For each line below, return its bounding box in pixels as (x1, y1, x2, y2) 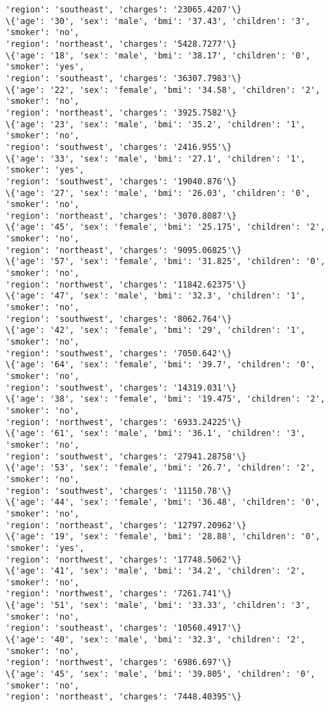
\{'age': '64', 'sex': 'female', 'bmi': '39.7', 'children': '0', (5, 360, 316, 370)
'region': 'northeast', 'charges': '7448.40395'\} (5, 692, 242, 702)
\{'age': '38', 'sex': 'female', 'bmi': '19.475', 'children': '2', (5, 394, 326, 404)
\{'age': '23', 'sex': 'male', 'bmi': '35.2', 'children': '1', (5, 119, 306, 129)
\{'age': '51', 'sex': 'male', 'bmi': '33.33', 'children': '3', (5, 600, 310, 611)
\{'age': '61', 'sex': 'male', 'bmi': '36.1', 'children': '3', (5, 428, 306, 439)
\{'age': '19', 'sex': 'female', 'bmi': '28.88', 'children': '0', (5, 532, 321, 542)
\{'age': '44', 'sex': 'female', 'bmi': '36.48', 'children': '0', (5, 497, 321, 508)
